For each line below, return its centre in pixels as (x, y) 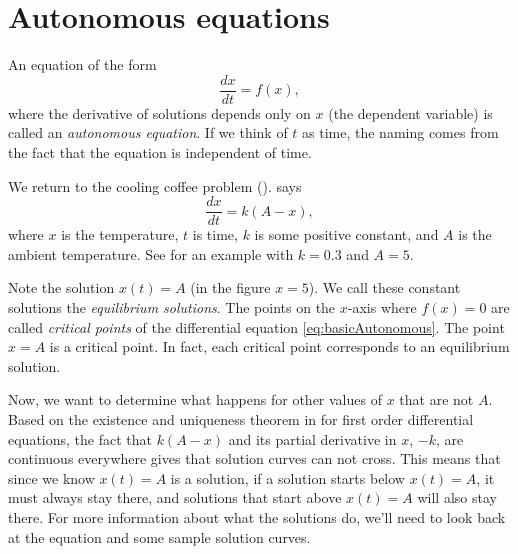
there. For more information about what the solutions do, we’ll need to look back (257, 516)
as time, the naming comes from (400, 132)
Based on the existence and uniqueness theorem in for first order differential (241, 418)
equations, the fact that (80, 438)
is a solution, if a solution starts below (287, 477)
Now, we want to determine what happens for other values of (195, 399)
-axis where (382, 307)
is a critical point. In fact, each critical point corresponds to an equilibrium (279, 346)
